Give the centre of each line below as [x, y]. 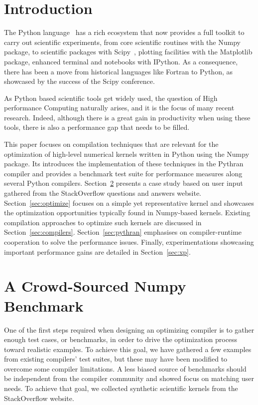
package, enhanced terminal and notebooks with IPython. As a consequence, [121, 61]
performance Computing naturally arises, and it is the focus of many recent [119, 108]
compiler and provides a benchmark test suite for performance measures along [123, 173]
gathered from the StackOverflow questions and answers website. [103, 193]
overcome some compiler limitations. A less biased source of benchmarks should [125, 368]
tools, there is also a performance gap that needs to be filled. [97, 127]
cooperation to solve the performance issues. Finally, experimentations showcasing [129, 242]
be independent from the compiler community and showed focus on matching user [129, 378]
